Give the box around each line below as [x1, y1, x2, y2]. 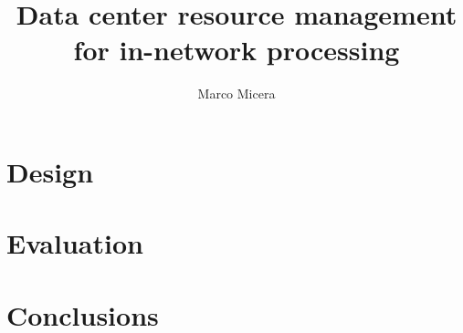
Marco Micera [197, 84, 276, 103]
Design [6, 152, 94, 190]
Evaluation [6, 224, 143, 262]
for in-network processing [73, 31, 400, 68]
